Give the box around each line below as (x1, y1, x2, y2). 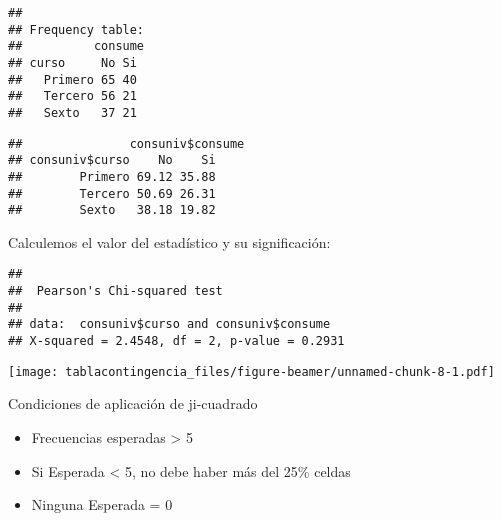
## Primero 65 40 (8, 72, 137, 87)
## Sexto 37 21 (8, 105, 137, 120)
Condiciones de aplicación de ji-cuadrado (8, 393, 258, 414)
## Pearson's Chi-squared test (8, 284, 223, 299)
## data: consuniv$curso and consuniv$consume (8, 317, 331, 332)
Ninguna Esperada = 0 (31, 494, 173, 515)
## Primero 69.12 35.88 (8, 169, 216, 184)
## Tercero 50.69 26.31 (8, 186, 216, 201)
